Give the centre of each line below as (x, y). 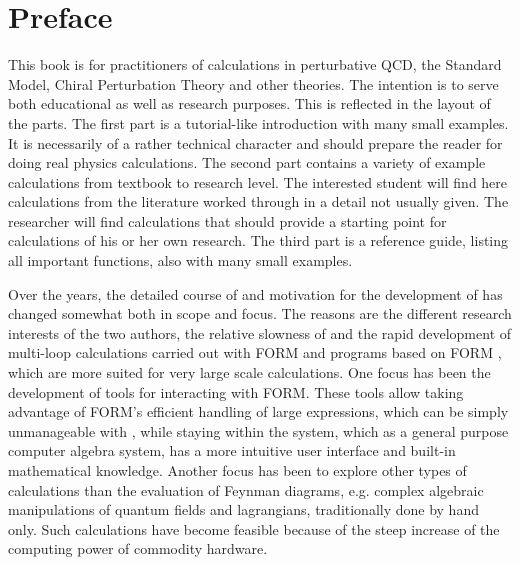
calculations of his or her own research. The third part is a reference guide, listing (258, 240)
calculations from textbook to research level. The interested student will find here (258, 181)
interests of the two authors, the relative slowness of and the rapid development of (260, 332)
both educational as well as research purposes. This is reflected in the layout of (249, 103)
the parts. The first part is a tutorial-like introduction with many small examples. (258, 122)
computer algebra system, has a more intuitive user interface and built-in (232, 450)
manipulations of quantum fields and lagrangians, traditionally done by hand (243, 509)
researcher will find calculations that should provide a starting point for (227, 220)
